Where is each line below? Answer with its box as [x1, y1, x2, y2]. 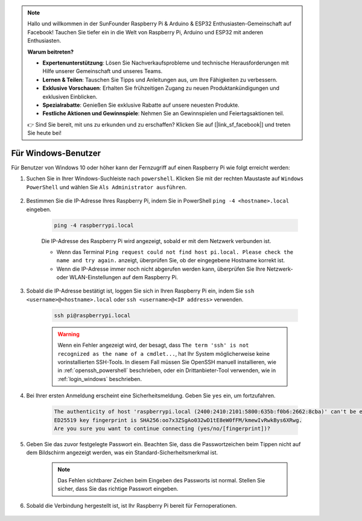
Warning [57, 330, 80, 338]
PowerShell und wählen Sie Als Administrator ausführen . [26, 183, 187, 191]
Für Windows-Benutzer [11, 148, 101, 158]
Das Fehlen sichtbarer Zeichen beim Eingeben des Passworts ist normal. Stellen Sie [57, 477, 265, 484]
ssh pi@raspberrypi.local [54, 312, 131, 319]
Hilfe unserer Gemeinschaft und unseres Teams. [42, 68, 163, 75]
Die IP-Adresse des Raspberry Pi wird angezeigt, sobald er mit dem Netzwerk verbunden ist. [41, 237, 271, 244]
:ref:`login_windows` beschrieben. [57, 375, 142, 382]
